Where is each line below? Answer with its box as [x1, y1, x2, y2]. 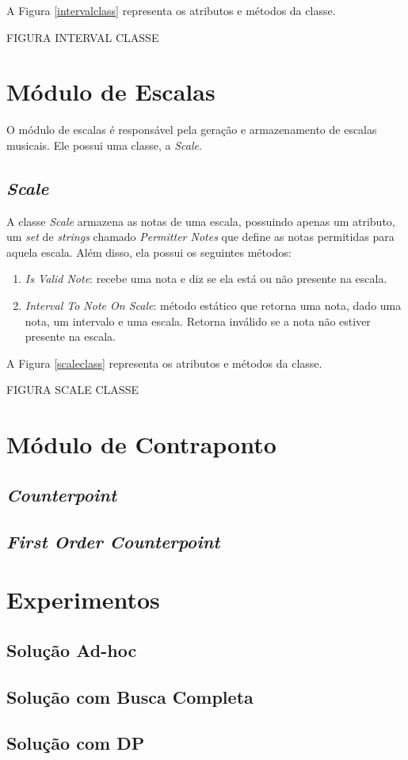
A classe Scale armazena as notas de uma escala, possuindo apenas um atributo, [6, 212, 395, 229]
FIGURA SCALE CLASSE [6, 381, 139, 398]
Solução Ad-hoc [6, 637, 137, 662]
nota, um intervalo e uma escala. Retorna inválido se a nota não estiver [25, 312, 371, 329]
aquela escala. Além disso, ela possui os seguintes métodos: [6, 243, 292, 260]
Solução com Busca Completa [6, 684, 254, 708]
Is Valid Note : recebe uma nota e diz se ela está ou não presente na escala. [25, 270, 387, 287]
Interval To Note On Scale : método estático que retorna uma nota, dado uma [25, 297, 402, 314]
